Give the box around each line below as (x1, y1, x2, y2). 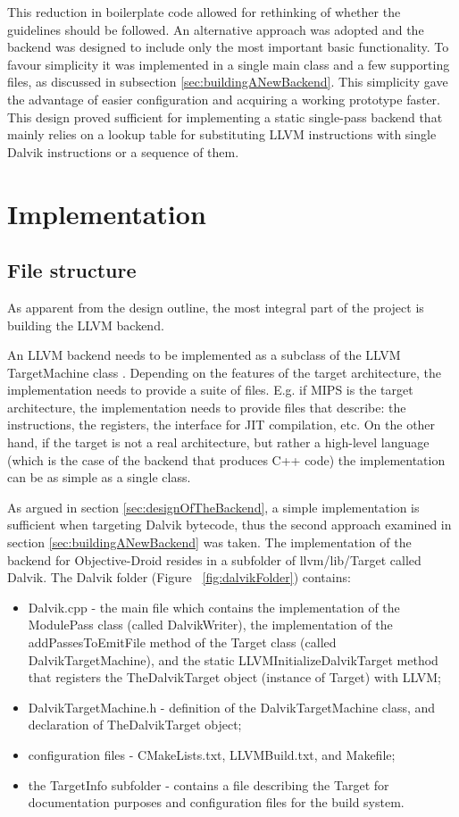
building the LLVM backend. (7, 315, 164, 334)
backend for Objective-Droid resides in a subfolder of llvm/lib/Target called (7, 550, 421, 569)
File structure (7, 256, 137, 284)
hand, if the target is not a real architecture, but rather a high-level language (7, 433, 430, 452)
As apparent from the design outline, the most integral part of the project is (7, 297, 424, 316)
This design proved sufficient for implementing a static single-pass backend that (7, 107, 443, 126)
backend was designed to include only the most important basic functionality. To (7, 38, 449, 56)
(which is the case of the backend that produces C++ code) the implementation (7, 450, 446, 469)
